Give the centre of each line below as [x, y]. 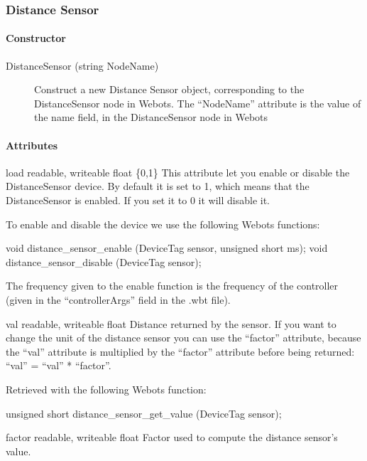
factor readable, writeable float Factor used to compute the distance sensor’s [172, 437]
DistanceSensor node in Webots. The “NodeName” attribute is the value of [198, 103]
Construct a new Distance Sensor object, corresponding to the [169, 89]
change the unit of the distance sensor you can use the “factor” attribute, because [183, 338]
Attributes [32, 145]
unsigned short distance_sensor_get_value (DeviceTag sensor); [144, 413]
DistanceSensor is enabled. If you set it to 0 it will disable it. [138, 200]
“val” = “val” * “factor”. [59, 365]
